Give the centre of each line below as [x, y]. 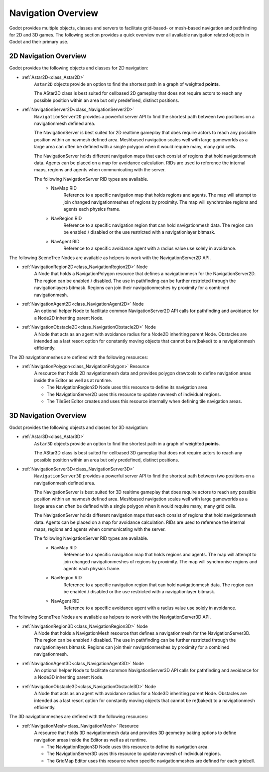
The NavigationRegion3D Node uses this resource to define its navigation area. [128, 747]
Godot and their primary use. [39, 42]
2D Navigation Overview [48, 56]
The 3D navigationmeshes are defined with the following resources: [79, 717]
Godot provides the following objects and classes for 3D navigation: [79, 427]
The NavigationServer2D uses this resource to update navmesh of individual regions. [134, 394]
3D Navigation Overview [48, 415]
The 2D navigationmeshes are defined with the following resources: [79, 357]
